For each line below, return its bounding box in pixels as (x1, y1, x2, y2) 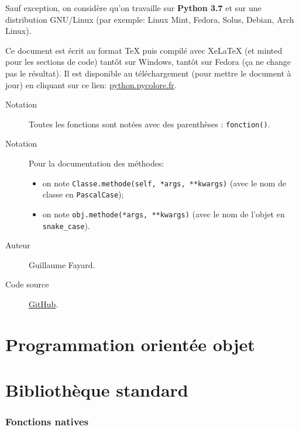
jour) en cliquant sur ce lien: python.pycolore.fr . (5, 78, 177, 91)
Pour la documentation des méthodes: (29, 157, 164, 169)
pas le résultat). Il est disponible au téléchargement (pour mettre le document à (5, 67, 291, 79)
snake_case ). (42, 219, 90, 231)
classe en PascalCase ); (42, 188, 124, 200)
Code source (5, 278, 49, 290)
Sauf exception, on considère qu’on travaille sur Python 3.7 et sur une (5, 2, 262, 13)
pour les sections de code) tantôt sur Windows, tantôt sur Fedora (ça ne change (5, 56, 291, 68)
